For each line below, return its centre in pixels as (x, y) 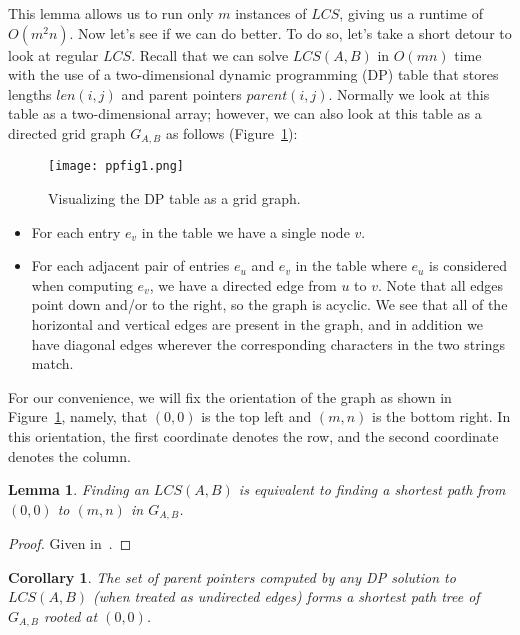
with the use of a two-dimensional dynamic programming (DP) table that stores (253, 74)
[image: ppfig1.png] (116, 166)
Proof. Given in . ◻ (70, 543)
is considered (468, 265)
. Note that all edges (440, 284)
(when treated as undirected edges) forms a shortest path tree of (286, 596)
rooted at (70, 616)
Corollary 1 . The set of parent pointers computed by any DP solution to (232, 576)
